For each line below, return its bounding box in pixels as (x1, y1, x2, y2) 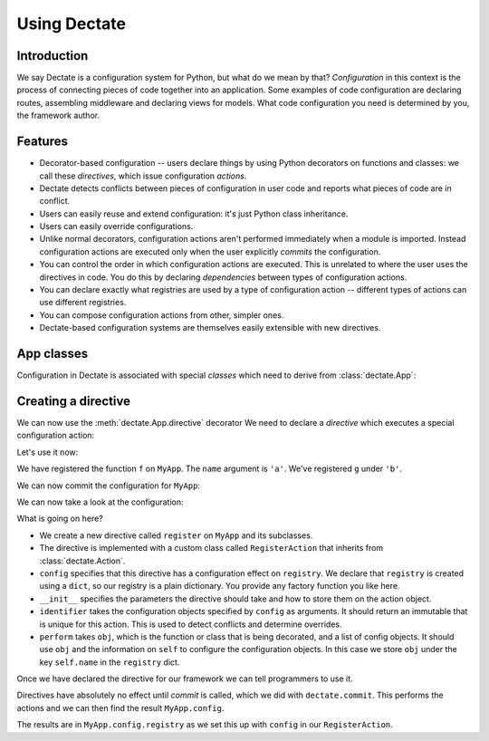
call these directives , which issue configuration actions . (39, 170, 247, 181)
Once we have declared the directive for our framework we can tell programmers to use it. (16, 673, 353, 684)
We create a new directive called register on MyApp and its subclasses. (39, 530, 313, 541)
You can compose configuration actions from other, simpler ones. (39, 309, 284, 321)
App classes (16, 346, 89, 361)
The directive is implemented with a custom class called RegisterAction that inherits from (39, 543, 384, 553)
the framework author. (16, 110, 100, 121)
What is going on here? (16, 513, 103, 524)
